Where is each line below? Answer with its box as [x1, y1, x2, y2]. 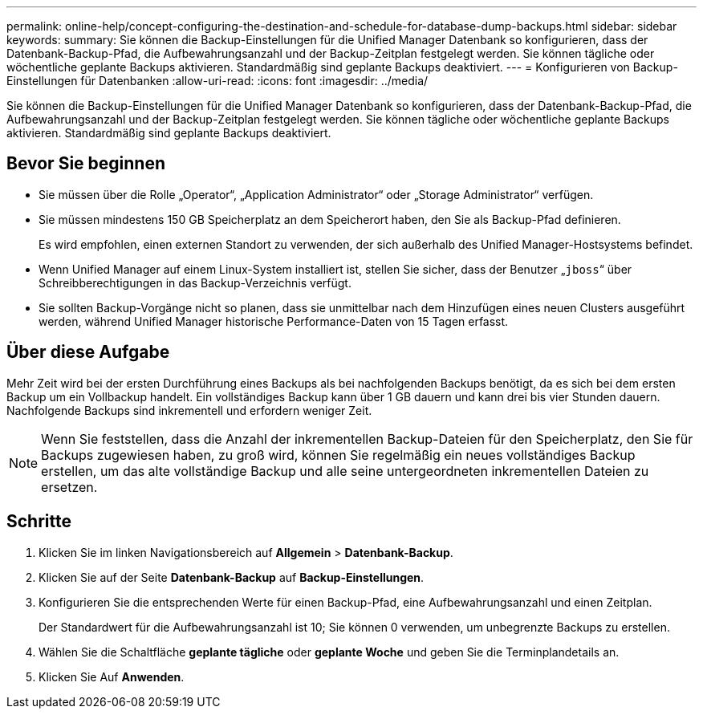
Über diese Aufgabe [6, 342, 170, 363]
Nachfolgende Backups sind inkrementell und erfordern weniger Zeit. [6, 403, 372, 417]
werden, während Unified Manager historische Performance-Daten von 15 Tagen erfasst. [39, 314, 509, 328]
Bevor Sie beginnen [6, 153, 166, 174]
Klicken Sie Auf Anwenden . [39, 669, 185, 684]
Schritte [6, 511, 71, 532]
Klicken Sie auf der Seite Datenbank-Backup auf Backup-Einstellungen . [39, 570, 425, 584]
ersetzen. [41, 478, 98, 495]
